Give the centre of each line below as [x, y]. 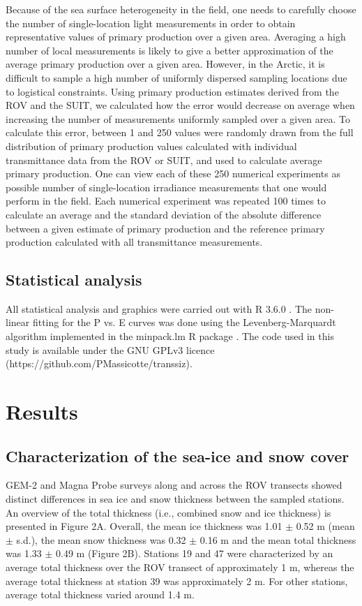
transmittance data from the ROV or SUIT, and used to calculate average [164, 160]
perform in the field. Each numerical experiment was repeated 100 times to [166, 201]
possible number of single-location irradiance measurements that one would [166, 187]
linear [18, 322]
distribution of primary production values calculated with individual [151, 146]
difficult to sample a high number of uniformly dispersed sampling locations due [176, 77]
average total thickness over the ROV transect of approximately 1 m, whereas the [180, 567]
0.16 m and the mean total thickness [278, 539]
